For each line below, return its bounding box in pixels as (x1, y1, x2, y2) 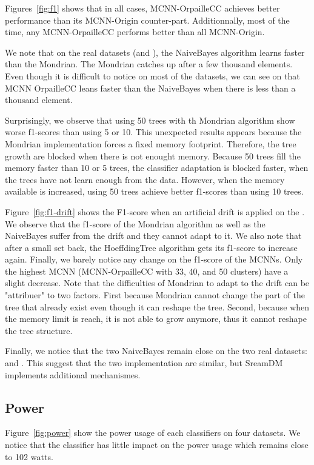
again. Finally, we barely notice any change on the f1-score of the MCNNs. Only (5, 253, 303, 266)
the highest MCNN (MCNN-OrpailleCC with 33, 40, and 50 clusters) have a (5, 264, 289, 277)
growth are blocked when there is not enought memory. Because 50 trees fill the (5, 149, 301, 162)
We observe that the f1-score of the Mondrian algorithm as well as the (5, 217, 266, 230)
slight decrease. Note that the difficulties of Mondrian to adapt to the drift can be (5, 276, 310, 289)
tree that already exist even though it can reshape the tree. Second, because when (5, 300, 310, 313)
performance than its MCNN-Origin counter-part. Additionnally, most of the (5, 13, 290, 26)
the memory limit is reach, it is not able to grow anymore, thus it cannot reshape (5, 312, 307, 325)
